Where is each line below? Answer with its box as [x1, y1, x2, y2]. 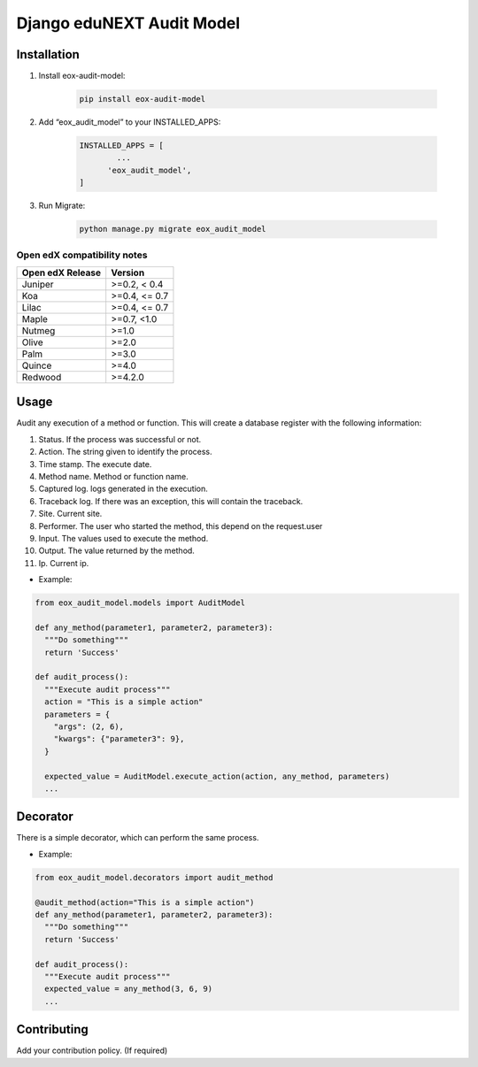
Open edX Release [21, 266, 102, 279]
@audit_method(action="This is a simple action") [35, 897, 255, 907]
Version [111, 266, 145, 279]
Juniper [21, 278, 54, 290]
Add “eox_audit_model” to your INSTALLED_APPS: [38, 117, 221, 127]
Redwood [21, 371, 62, 383]
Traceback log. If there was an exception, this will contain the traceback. [38, 495, 304, 506]
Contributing [16, 1022, 89, 1037]
